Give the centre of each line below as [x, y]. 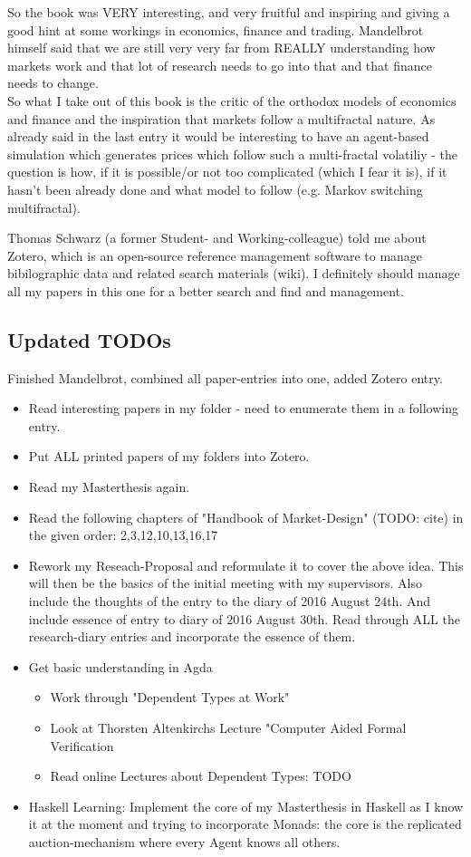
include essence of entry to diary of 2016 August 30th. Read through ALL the [244, 618]
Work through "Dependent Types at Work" [170, 697]
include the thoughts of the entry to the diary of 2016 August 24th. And [230, 601]
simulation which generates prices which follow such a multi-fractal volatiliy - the [233, 154]
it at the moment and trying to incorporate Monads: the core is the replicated [245, 824]
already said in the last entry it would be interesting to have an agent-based [218, 136]
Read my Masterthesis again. [109, 487]
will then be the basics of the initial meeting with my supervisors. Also [225, 583]
